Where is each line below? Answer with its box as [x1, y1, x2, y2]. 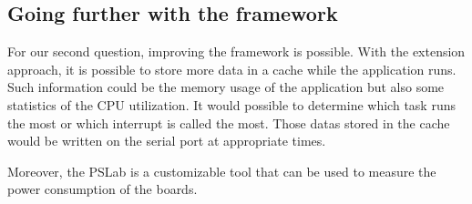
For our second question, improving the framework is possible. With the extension [7, 42, 466, 61]
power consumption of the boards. [7, 179, 198, 199]
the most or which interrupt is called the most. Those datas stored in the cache [7, 113, 450, 132]
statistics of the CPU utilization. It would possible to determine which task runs [7, 95, 456, 114]
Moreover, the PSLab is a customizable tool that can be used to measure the [7, 161, 436, 180]
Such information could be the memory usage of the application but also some [7, 77, 445, 97]
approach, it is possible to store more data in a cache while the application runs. [7, 59, 457, 78]
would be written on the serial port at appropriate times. [7, 131, 326, 150]
